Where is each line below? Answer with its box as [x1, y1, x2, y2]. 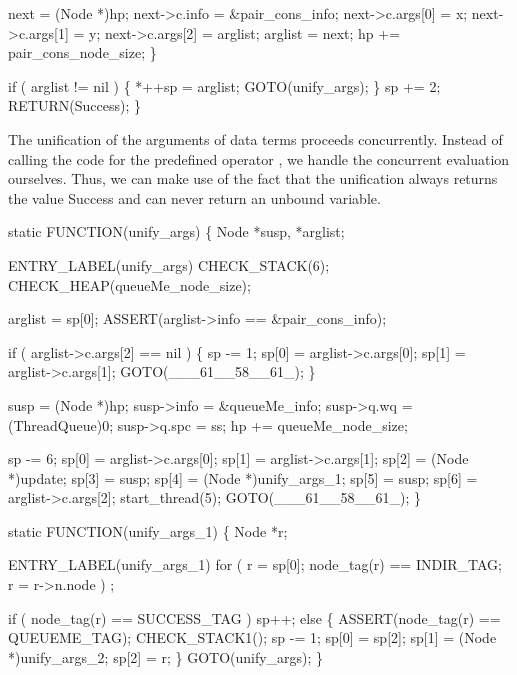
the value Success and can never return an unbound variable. [8, 187, 381, 208]
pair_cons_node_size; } [8, 42, 157, 63]
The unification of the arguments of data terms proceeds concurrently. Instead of [8, 128, 503, 149]
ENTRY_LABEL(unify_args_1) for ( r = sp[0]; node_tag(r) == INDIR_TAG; [8, 554, 502, 575]
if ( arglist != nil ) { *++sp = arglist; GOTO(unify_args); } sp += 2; [8, 75, 441, 96]
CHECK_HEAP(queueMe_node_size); [8, 274, 251, 295]
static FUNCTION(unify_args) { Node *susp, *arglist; [8, 221, 345, 242]
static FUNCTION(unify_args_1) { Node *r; [8, 520, 288, 541]
